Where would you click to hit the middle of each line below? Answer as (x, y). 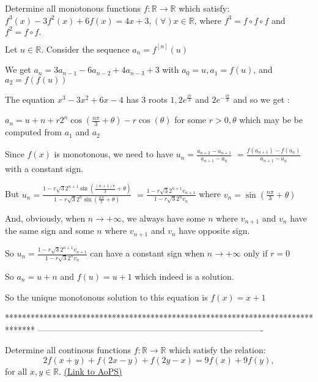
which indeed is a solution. (184, 276)
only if (256, 253)
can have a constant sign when (147, 253)
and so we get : (261, 99)
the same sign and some (50, 230)
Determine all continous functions (68, 350)
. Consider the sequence (85, 49)
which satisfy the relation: (217, 350)
